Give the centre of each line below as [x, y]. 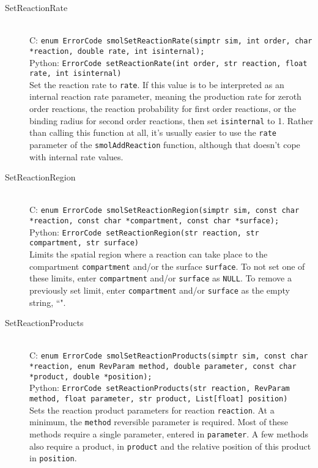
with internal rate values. [76, 156]
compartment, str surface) [84, 243]
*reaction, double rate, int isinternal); [117, 51]
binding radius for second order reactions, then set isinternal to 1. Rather [171, 120]
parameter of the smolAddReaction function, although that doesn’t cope [165, 144]
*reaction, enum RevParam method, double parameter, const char [163, 367]
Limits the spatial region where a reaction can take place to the [149, 254]
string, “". [48, 302]
